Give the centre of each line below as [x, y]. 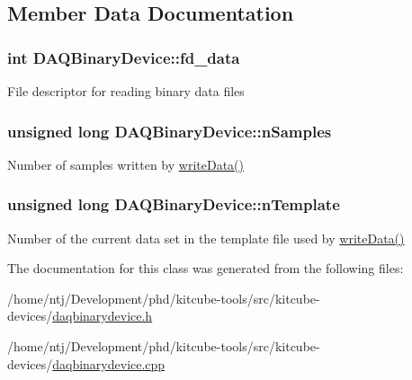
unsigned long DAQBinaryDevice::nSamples [170, 131]
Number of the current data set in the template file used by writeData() [206, 238]
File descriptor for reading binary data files [126, 91]
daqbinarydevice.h [103, 316]
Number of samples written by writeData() [125, 164]
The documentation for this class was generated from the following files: [206, 268]
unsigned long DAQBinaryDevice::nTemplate [174, 204]
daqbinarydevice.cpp [109, 363]
